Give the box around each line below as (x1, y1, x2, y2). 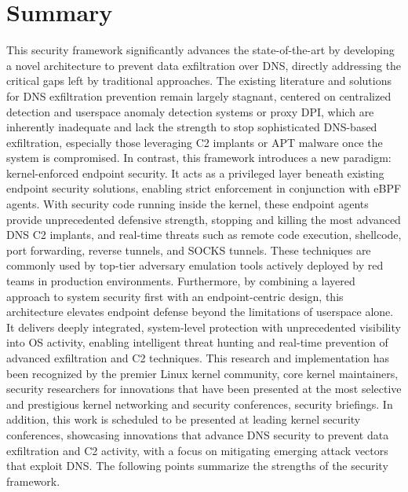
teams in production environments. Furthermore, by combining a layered (6, 273, 355, 289)
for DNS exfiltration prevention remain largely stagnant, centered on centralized (6, 87, 392, 104)
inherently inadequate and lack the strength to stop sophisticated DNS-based (6, 119, 377, 135)
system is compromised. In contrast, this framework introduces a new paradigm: (6, 149, 392, 166)
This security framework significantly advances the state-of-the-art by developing (6, 42, 395, 58)
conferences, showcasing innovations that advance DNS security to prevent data (6, 426, 389, 442)
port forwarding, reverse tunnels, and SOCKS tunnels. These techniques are (6, 241, 371, 258)
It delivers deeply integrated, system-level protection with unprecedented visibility (6, 318, 401, 335)
